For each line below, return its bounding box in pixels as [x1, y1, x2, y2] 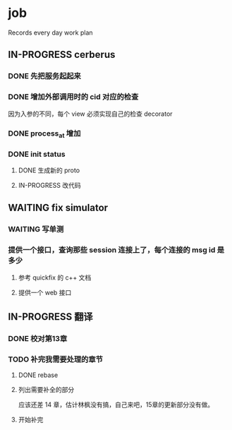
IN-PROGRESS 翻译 [8, 311, 94, 323]
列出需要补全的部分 [18, 386, 75, 394]
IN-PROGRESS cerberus [8, 49, 116, 61]
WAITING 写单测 [8, 225, 64, 234]
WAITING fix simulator [8, 202, 109, 214]
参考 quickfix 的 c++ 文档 [18, 273, 92, 282]
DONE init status [8, 149, 66, 159]
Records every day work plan [8, 28, 94, 37]
